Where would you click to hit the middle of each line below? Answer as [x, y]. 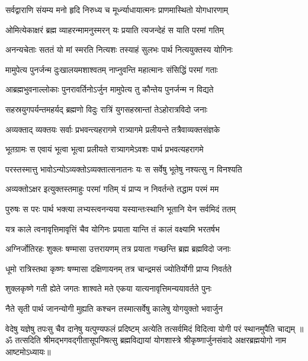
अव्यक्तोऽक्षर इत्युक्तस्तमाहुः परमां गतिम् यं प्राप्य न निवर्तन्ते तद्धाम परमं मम [112, 189]
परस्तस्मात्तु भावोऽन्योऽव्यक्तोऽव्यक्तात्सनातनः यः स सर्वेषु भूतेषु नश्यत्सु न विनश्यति [124, 169]
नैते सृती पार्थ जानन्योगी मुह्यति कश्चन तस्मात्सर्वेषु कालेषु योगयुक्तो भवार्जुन [114, 308]
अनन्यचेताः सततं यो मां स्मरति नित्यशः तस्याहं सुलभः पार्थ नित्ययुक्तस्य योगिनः [119, 49]
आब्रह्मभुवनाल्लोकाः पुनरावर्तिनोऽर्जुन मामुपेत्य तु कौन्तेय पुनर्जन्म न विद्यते [110, 89]
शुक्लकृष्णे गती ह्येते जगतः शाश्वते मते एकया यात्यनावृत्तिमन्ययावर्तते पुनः [109, 288]
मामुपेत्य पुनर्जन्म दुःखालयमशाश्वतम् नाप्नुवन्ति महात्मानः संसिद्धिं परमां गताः [112, 69]
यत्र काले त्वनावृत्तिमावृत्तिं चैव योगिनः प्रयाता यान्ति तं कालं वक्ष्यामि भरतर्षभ [113, 229]
